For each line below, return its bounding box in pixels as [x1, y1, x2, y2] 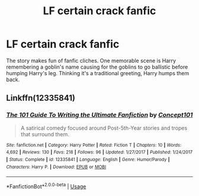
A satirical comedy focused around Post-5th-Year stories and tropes [20, 124, 188, 131]
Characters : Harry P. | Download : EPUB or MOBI [6, 164, 107, 170]
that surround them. [20, 130, 70, 137]
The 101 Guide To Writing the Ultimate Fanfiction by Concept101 [6, 111, 193, 119]
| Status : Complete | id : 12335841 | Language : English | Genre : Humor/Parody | [6, 156, 170, 162]
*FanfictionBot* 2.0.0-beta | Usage [6, 182, 86, 190]
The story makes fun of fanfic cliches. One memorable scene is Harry [6, 57, 176, 64]
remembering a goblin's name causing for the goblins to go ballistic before [6, 63, 188, 70]
